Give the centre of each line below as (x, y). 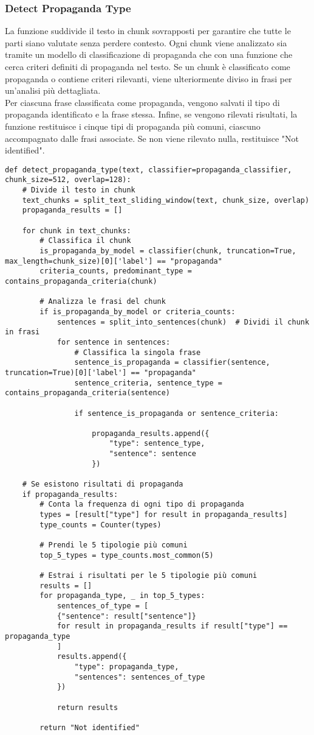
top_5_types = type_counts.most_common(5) (127, 555)
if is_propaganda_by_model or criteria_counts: (138, 311)
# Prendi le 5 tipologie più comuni (114, 545)
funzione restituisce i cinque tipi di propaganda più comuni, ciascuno (133, 126)
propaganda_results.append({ (151, 433)
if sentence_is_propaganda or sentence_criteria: (177, 413)
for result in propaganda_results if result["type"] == (172, 626)
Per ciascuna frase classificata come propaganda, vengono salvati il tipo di (142, 102)
